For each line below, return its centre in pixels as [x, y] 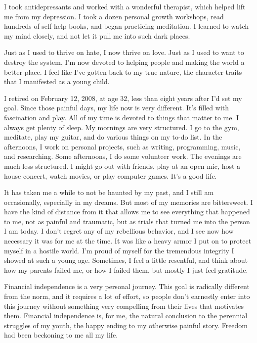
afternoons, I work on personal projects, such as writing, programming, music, [122, 146]
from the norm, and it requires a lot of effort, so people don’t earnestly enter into [127, 296]
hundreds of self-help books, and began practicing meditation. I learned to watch [127, 26]
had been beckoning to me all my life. [61, 335]
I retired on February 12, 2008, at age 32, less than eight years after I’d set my [123, 98]
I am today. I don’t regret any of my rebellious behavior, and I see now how [119, 231]
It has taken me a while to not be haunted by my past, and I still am [109, 192]
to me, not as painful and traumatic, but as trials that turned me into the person [127, 221]
